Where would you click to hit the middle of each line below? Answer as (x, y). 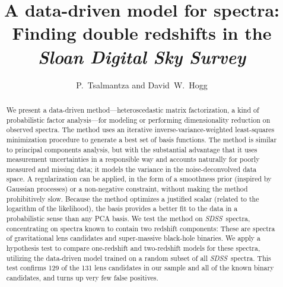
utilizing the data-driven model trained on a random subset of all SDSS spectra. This (139, 258)
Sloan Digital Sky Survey (142, 56)
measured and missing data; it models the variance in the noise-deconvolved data (131, 169)
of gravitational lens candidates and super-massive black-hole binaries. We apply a (133, 238)
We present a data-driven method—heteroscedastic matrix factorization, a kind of (133, 109)
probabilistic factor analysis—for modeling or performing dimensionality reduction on (138, 119)
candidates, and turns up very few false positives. (82, 278)
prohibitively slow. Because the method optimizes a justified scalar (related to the (133, 198)
